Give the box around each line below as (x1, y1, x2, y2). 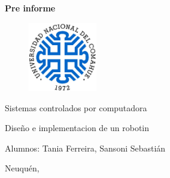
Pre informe (5, 2, 56, 14)
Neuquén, (5, 162, 40, 174)
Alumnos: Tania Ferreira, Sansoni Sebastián (5, 141, 166, 154)
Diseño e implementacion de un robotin (5, 121, 150, 134)
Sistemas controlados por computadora (5, 101, 147, 114)
